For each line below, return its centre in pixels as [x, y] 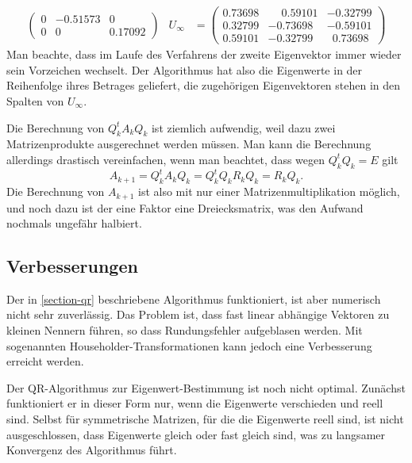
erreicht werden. [45, 361]
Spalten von [35, 100]
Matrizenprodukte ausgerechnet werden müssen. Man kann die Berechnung [189, 144]
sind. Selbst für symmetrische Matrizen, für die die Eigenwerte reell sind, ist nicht [205, 419]
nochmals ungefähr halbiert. [74, 223]
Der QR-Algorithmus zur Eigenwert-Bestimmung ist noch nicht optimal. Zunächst [206, 387]
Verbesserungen [72, 266]
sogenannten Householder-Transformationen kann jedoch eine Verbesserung [189, 345]
